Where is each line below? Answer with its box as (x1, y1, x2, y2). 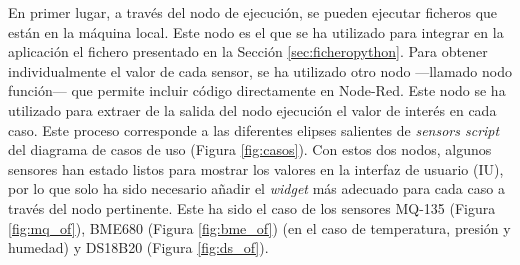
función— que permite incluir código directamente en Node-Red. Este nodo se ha (8, 80, 506, 101)
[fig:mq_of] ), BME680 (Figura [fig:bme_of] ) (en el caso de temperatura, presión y (8, 217, 511, 238)
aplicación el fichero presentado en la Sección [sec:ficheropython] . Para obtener (8, 41, 488, 62)
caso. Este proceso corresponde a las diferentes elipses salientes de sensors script (8, 119, 500, 140)
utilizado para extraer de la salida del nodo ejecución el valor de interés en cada (8, 99, 497, 120)
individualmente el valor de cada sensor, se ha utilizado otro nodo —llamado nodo (8, 60, 512, 81)
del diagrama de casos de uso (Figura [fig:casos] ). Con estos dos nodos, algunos (8, 139, 492, 160)
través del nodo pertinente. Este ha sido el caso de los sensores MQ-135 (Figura (8, 197, 496, 218)
